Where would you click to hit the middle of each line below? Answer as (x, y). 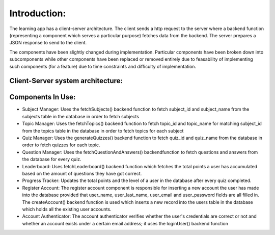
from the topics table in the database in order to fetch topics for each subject (103, 130)
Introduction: (38, 13)
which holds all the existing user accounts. (67, 209)
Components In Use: (43, 97)
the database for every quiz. (52, 159)
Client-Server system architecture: (66, 81)
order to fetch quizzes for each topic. (61, 145)
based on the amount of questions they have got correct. (82, 173)
